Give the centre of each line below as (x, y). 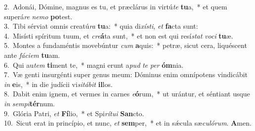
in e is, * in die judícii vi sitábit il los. (58, 84)
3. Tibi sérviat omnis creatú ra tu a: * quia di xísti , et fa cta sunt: (101, 26)
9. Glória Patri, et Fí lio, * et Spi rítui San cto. (74, 113)
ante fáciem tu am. (32, 55)
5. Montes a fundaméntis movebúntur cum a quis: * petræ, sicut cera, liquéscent (126, 45)
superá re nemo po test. (38, 16)
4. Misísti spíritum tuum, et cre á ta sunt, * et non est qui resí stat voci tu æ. (119, 35)
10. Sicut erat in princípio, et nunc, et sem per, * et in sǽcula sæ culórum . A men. (128, 123)
